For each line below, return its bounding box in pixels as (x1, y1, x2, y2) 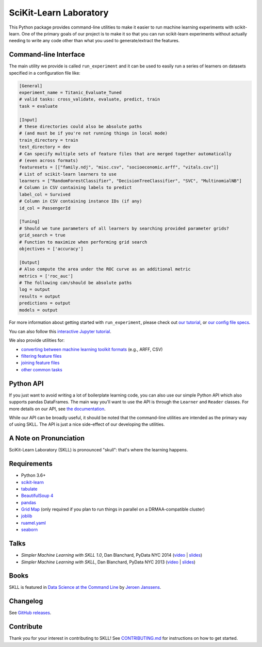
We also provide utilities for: (9, 337, 65, 343)
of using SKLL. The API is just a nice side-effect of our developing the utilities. (9, 421, 165, 427)
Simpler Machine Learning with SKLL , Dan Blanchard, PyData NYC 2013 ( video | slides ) (21, 559, 196, 565)
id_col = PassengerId (19, 205, 71, 211)
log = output (19, 287, 50, 292)
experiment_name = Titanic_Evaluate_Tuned (19, 90, 122, 95)
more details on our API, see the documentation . (9, 406, 106, 412)
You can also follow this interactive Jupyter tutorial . (9, 328, 112, 334)
